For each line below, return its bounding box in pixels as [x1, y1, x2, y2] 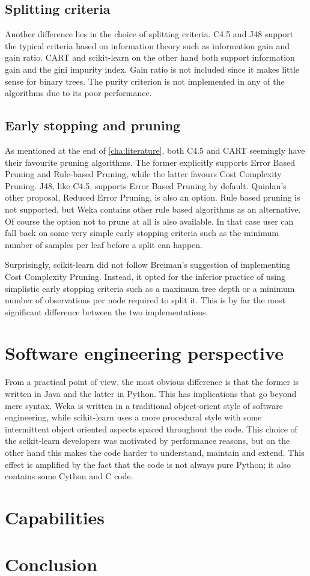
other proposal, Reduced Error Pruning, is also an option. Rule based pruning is [5, 191, 300, 204]
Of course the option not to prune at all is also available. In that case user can [5, 214, 294, 227]
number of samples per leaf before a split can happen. [5, 238, 202, 250]
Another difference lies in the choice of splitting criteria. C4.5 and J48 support [5, 28, 294, 40]
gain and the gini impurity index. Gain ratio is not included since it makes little [5, 62, 300, 75]
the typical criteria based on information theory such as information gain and [5, 39, 290, 52]
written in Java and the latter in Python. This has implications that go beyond [5, 387, 297, 399]
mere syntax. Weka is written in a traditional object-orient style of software [5, 399, 283, 411]
